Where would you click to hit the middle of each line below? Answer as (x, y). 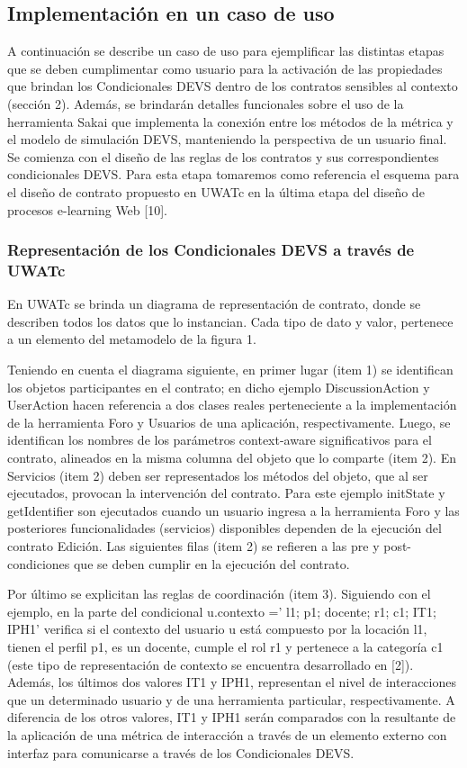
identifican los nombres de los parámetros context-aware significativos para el (220, 440)
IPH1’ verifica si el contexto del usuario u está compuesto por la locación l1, (217, 629)
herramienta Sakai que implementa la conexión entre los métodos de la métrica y (230, 121)
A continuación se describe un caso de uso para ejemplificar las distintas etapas (226, 51)
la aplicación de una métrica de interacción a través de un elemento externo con (227, 734)
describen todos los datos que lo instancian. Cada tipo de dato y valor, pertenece (230, 321)
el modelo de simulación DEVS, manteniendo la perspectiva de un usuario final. (227, 139)
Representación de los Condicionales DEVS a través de (211, 250)
